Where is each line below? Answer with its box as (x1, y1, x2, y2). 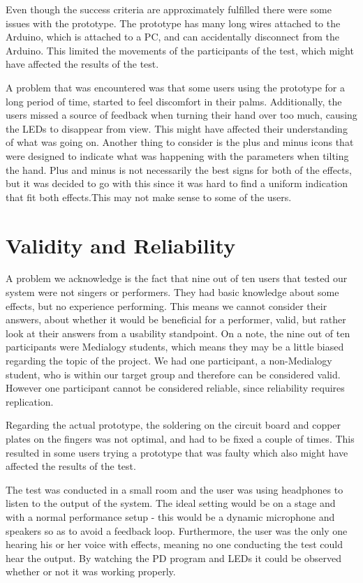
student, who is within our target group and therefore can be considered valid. (6, 367, 341, 381)
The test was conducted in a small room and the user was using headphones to (6, 482, 343, 496)
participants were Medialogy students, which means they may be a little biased (6, 339, 344, 354)
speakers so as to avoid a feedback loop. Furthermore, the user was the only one (6, 523, 348, 538)
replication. (6, 394, 54, 408)
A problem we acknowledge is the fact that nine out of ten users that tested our (6, 271, 348, 286)
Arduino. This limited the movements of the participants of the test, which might (6, 43, 354, 57)
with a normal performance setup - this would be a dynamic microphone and (6, 509, 335, 524)
